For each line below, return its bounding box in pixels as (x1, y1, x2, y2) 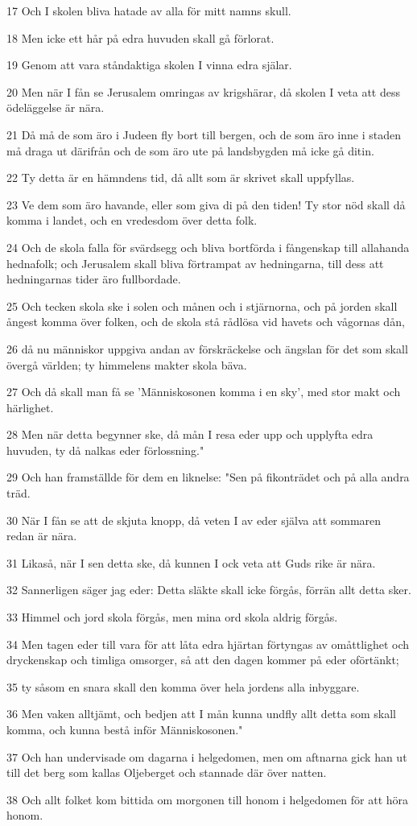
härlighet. (6, 399, 54, 415)
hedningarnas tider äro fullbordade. (6, 271, 181, 287)
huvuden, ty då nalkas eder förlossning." (6, 441, 204, 458)
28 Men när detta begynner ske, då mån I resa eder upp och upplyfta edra (6, 426, 374, 443)
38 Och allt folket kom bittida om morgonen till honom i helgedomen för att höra (6, 791, 409, 807)
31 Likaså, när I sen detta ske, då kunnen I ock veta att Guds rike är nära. (6, 554, 376, 571)
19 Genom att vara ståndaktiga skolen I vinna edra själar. (6, 56, 292, 73)
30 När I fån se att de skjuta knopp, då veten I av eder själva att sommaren (6, 511, 382, 528)
